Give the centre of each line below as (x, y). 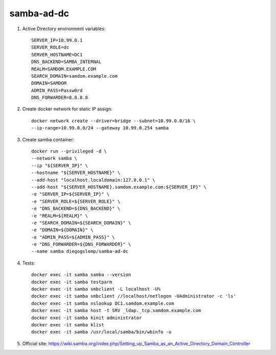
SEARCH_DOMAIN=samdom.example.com (74, 76)
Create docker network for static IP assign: (67, 109)
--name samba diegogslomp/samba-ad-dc (80, 251)
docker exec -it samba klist (68, 325)
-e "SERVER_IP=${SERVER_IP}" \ (71, 194)
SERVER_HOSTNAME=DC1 (57, 54)
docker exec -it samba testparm (72, 282)
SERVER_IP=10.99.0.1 (57, 40)
